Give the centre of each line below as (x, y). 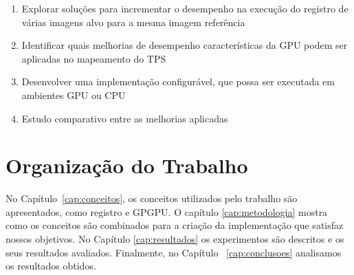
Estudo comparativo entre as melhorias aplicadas (125, 118)
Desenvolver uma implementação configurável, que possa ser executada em (178, 81)
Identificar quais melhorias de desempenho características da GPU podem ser (185, 45)
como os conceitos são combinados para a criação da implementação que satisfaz (175, 225)
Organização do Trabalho (127, 165)
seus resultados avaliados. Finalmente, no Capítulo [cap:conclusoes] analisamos (174, 252)
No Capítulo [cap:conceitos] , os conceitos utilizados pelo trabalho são (152, 198)
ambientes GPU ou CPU (74, 95)
